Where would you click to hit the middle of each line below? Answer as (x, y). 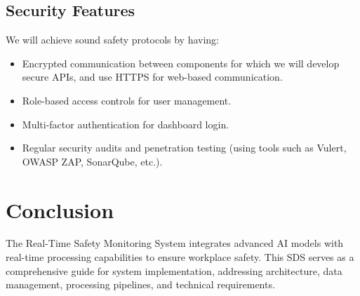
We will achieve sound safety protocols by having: (112, 40)
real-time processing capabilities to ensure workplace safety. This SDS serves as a (180, 257)
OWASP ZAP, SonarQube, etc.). (92, 161)
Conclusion (60, 209)
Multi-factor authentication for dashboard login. (126, 124)
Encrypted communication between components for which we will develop (181, 63)
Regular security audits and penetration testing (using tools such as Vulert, (184, 148)
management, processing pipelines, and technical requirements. (140, 284)
